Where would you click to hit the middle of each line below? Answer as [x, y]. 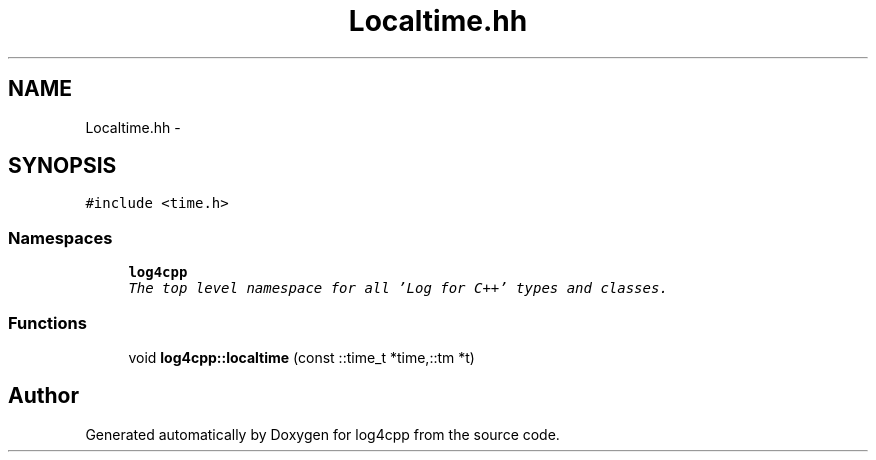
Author [43, 396]
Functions [47, 322]
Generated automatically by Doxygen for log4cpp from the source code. [322, 434]
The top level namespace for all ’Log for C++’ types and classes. [398, 288]
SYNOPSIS [62, 166]
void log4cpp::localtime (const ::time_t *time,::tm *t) [301, 357]
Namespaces [60, 237]
